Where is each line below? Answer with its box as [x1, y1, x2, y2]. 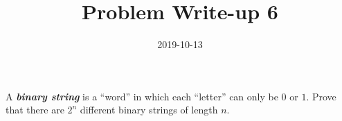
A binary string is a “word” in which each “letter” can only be [6, 89, 278, 103]
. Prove [306, 89, 336, 103]
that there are [6, 102, 64, 117]
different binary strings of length [80, 102, 218, 117]
